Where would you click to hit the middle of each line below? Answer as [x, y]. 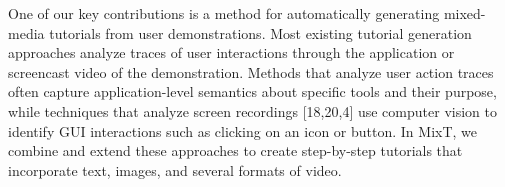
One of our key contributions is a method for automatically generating [224, 13]
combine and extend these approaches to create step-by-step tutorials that [235, 150]
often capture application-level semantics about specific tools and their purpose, [252, 91]
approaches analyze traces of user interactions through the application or [231, 52]
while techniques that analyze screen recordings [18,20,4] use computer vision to [252, 110]
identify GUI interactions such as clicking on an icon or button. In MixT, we [243, 130]
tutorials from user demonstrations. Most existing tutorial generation [260, 32]
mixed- [464, 13]
